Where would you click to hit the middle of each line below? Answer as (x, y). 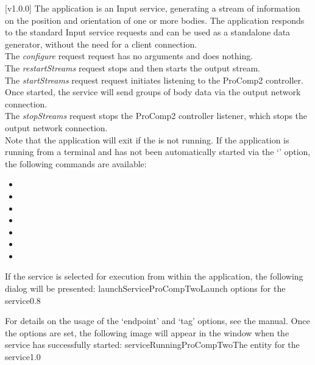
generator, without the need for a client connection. (101, 44)
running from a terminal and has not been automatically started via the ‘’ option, (158, 152)
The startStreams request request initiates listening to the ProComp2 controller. (154, 80)
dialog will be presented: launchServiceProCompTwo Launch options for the (145, 288)
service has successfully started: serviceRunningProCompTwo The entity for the (152, 345)
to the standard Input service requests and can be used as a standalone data (148, 32)
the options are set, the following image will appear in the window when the (147, 332)
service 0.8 (23, 300)
